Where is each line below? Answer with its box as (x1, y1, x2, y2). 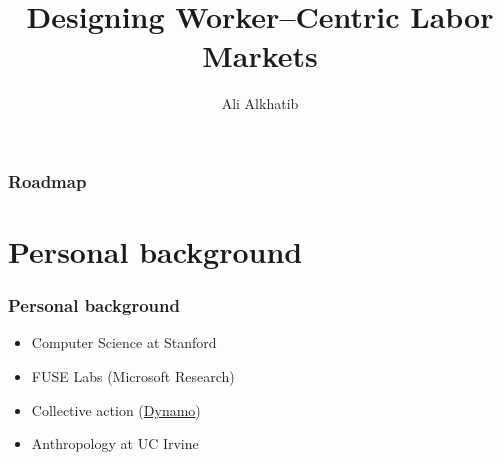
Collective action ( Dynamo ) (31, 399, 201, 420)
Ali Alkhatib (221, 93, 299, 114)
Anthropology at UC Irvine (31, 433, 199, 454)
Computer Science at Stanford (31, 332, 217, 353)
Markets (202, 35, 318, 76)
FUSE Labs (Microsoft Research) (31, 366, 235, 387)
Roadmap (8, 168, 87, 193)
